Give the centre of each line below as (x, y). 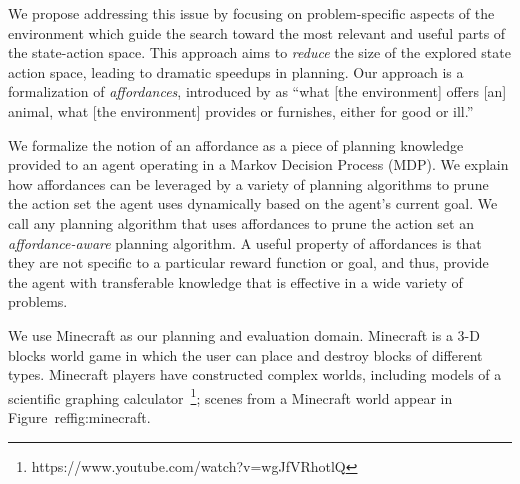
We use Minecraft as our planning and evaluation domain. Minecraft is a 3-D (244, 334)
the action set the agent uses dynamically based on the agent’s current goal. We (253, 203)
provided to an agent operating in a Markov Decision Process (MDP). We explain (258, 164)
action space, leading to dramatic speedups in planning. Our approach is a (236, 71)
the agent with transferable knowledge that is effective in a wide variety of (235, 281)
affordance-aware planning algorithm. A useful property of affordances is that (245, 242)
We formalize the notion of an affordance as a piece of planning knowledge (236, 144)
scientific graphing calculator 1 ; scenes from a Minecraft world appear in (230, 396)
